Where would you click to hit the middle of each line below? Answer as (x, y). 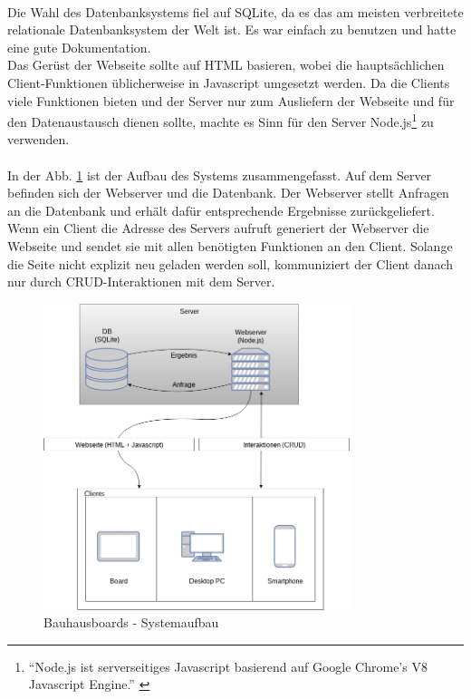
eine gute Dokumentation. (79, 47)
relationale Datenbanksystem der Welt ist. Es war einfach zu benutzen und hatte (232, 29)
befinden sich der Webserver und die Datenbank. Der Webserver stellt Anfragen (228, 193)
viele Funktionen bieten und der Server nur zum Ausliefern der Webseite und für (231, 100)
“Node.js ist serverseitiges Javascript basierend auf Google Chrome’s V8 (228, 666)
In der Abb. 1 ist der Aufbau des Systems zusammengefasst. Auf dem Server (220, 175)
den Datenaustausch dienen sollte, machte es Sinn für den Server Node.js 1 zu (221, 120)
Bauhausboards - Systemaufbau (131, 622)
